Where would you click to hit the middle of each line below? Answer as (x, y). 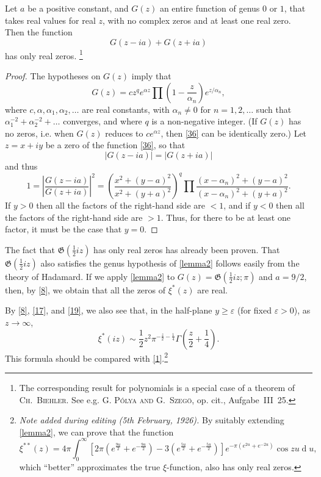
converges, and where (103, 121)
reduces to (124, 133)
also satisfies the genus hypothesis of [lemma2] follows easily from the (170, 263)
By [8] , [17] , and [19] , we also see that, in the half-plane (109, 310)
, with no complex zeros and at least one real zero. (197, 20)
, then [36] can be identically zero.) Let (234, 133)
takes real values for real (50, 20)
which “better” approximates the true (90, 466)
